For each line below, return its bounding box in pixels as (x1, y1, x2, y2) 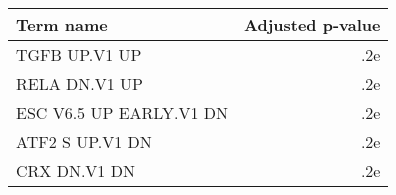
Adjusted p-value (244, 13, 381, 36)
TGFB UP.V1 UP (16, 43, 142, 66)
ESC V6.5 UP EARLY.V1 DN (16, 101, 229, 124)
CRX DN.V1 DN (16, 159, 135, 182)
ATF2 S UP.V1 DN (16, 130, 152, 153)
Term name (16, 13, 108, 36)
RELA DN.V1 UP (16, 72, 143, 95)
